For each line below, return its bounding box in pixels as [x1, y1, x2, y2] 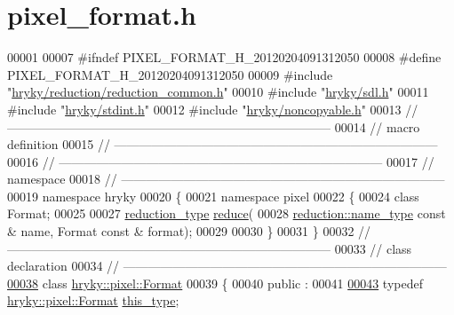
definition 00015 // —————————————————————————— [7, 135, 438, 154]
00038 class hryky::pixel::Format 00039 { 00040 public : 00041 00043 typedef [7, 273, 423, 292]
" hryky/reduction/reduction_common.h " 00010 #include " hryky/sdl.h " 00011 [7, 83, 429, 101]
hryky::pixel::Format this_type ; [7, 291, 179, 310]
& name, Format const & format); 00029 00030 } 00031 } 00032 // [7, 222, 371, 240]
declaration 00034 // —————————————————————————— [7, 256, 447, 275]
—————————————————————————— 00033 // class [7, 239, 412, 257]
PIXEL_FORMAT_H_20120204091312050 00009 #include [7, 65, 333, 83]
